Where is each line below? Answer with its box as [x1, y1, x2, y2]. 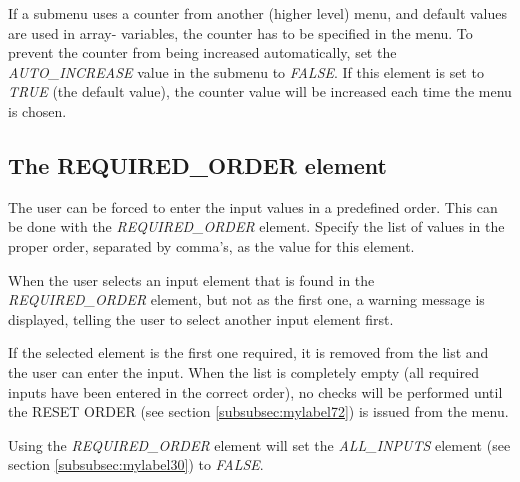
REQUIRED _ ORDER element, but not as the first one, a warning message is [8, 289, 485, 310]
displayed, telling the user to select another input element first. [8, 308, 394, 329]
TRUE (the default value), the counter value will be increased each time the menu [8, 81, 512, 102]
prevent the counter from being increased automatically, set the [8, 42, 397, 63]
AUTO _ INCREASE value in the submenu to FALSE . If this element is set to [8, 61, 484, 82]
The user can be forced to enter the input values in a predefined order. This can [8, 196, 498, 217]
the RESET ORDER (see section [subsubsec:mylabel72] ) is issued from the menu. [8, 401, 509, 422]
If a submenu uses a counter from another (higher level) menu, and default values [8, 3, 508, 23]
